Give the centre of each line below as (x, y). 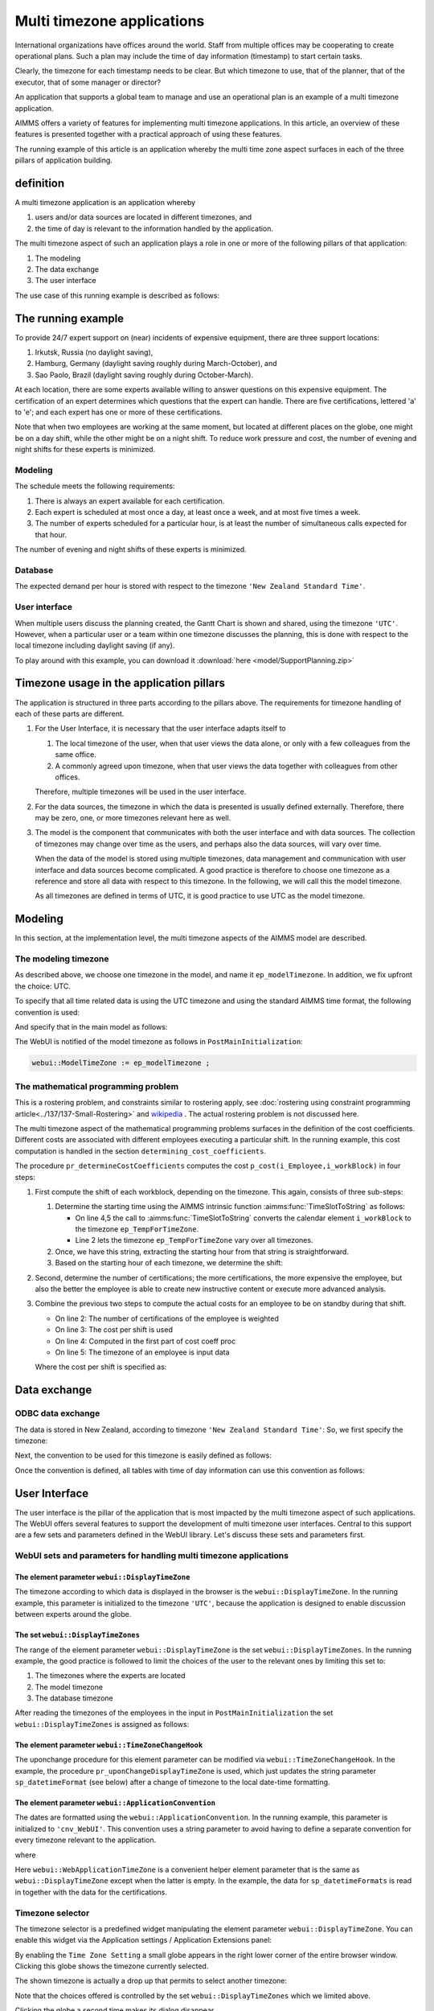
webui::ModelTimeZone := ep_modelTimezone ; (121, 1063)
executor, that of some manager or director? (88, 82)
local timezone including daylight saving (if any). (95, 646)
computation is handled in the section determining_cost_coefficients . (141, 1151)
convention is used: (47, 1012)
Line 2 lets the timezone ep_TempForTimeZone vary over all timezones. (194, 1240)
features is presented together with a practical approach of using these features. (148, 134)
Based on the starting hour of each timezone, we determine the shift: (169, 1263)
